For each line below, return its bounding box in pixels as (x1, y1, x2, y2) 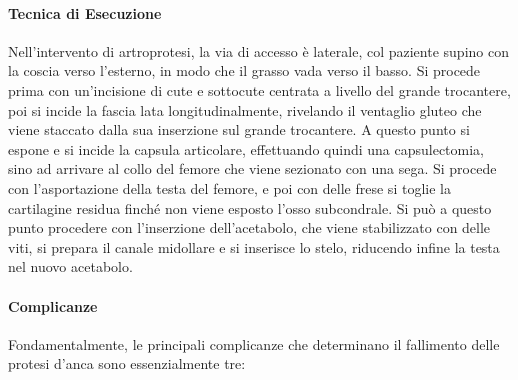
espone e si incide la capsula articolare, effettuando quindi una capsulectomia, (8, 138, 484, 159)
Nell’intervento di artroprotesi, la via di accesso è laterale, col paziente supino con (8, 40, 509, 61)
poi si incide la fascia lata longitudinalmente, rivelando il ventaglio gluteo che (8, 99, 482, 120)
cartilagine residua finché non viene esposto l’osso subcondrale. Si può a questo (8, 197, 492, 218)
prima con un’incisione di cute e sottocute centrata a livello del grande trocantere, (8, 79, 511, 100)
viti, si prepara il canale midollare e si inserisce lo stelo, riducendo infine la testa (8, 236, 500, 257)
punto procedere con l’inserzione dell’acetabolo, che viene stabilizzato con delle (8, 217, 491, 238)
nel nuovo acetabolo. (8, 256, 133, 277)
